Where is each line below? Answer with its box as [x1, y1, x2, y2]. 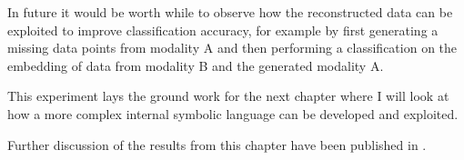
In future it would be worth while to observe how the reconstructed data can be [7, 3, 453, 21]
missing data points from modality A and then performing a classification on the [7, 38, 458, 57]
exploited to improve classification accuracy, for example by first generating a [7, 20, 439, 39]
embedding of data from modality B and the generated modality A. [7, 55, 384, 75]
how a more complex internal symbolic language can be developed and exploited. [7, 104, 459, 123]
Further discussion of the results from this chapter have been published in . [7, 135, 427, 154]
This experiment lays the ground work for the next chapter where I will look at [7, 86, 449, 105]
